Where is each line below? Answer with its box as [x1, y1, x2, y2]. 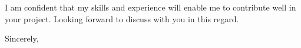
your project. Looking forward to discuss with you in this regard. [5, 12, 239, 25]
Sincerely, [5, 32, 39, 44]
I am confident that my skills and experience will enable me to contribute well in [5, 1, 296, 13]
